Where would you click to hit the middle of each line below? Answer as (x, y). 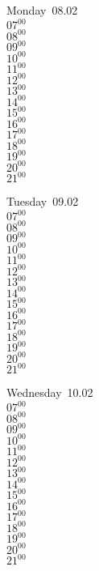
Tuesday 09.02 (43, 201)
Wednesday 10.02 (50, 392)
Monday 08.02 (42, 10)
